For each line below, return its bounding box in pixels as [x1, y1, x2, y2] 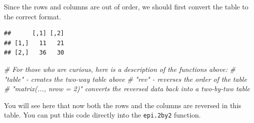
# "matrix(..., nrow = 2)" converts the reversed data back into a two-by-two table [4, 83, 250, 94]
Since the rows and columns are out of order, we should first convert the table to [4, 1, 249, 11]
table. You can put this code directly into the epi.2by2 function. [4, 110, 201, 120]
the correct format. [4, 11, 61, 21]
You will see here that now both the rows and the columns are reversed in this [4, 100, 242, 110]
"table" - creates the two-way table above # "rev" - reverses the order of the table [4, 73, 247, 84]
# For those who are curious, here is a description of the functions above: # [4, 63, 236, 74]
